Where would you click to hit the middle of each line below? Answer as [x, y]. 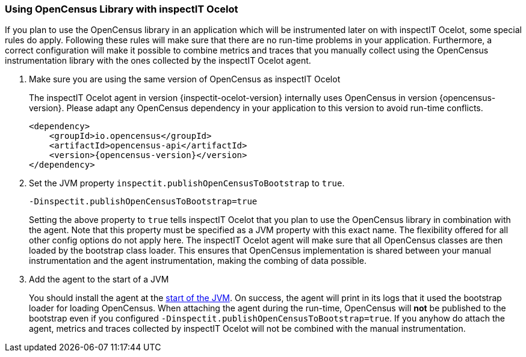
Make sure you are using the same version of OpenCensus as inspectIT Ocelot [185, 79]
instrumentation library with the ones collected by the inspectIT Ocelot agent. [158, 61]
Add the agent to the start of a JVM [99, 279]
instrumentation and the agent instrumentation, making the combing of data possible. [198, 261]
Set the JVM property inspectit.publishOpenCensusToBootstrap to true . [187, 183]
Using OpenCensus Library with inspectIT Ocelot [122, 9]
